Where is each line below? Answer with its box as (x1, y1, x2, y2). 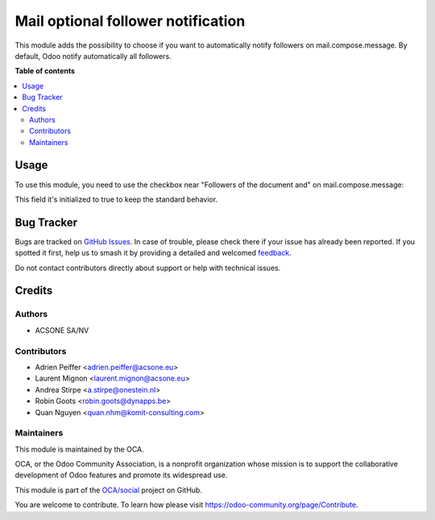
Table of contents (14, 66, 76, 76)
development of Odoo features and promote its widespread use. (14, 470, 228, 480)
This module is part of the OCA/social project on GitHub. (14, 485, 203, 495)
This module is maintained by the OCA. (14, 444, 144, 454)
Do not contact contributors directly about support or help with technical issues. (14, 263, 281, 272)
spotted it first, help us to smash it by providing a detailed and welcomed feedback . (14, 248, 292, 258)
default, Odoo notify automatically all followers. (14, 51, 172, 60)
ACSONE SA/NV (35, 325, 89, 335)
